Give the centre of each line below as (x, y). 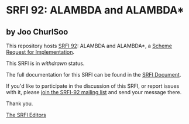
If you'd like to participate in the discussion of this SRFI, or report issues (93, 86)
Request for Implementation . (40, 52)
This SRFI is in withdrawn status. (45, 63)
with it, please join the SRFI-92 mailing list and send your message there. (94, 92)
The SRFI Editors (26, 115)
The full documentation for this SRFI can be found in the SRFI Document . (94, 75)
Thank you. (20, 104)
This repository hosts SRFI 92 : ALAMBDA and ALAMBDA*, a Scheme (89, 46)
